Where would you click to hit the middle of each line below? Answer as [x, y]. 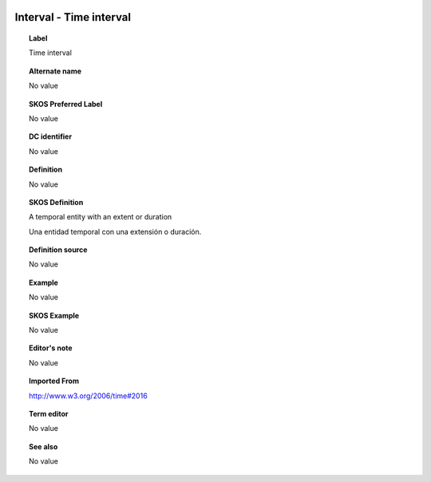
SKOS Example [54, 315]
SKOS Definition [56, 202]
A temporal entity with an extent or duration [101, 217]
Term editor [49, 414]
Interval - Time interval [73, 17]
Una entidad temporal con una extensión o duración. [115, 231]
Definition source [58, 250]
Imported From [54, 381]
